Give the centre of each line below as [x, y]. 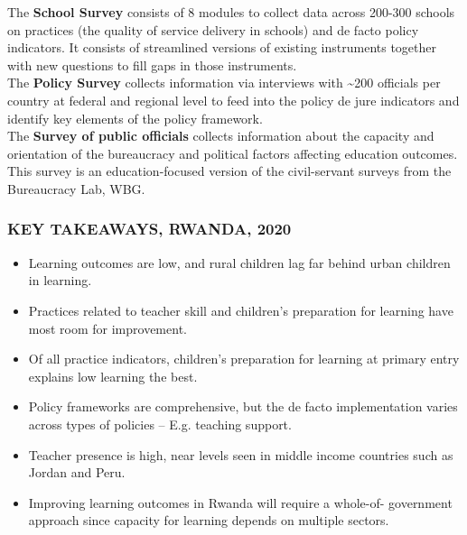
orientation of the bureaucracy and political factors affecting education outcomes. [233, 153]
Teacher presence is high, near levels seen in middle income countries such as [241, 454]
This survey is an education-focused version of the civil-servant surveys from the [229, 171]
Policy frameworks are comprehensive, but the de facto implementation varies [243, 406]
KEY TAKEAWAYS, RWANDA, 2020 [149, 229]
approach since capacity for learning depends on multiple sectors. [209, 520]
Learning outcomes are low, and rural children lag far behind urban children [239, 262]
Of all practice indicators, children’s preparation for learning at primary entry [244, 359]
